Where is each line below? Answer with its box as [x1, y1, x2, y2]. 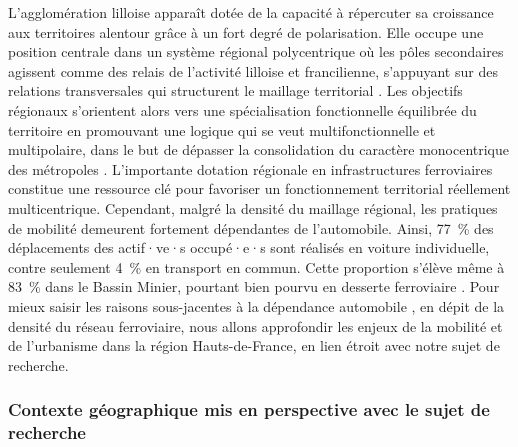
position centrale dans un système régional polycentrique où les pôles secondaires [8, 41, 504, 62]
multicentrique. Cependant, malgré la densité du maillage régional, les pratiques [8, 197, 498, 218]
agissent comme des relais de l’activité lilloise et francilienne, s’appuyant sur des [8, 60, 498, 81]
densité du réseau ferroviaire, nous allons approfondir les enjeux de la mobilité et [8, 315, 503, 336]
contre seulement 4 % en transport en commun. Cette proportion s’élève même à [8, 256, 505, 277]
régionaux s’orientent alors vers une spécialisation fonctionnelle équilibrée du [8, 99, 477, 120]
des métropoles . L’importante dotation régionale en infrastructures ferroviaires [8, 158, 493, 179]
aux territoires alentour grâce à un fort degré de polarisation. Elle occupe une [8, 21, 484, 42]
